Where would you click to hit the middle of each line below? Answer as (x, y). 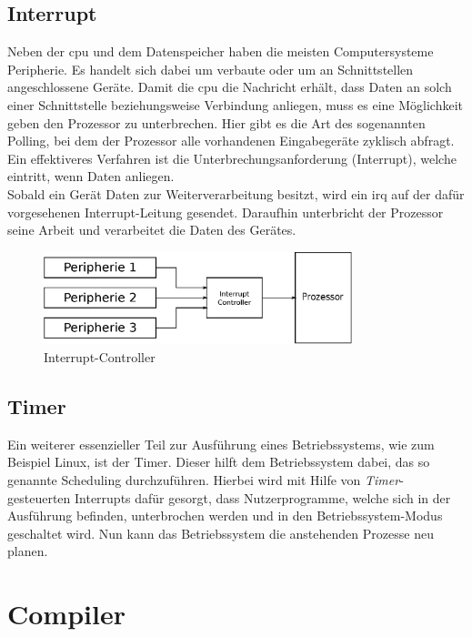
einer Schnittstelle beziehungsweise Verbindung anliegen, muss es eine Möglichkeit (236, 104)
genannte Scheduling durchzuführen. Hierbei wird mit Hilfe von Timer (204, 480)
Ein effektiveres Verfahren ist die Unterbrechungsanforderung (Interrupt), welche (232, 158)
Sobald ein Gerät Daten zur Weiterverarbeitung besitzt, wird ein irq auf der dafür (236, 193)
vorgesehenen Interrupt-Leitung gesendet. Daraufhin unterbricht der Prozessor (226, 212)
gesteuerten (39, 497)
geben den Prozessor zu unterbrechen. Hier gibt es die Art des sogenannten (216, 122)
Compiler (66, 614)
